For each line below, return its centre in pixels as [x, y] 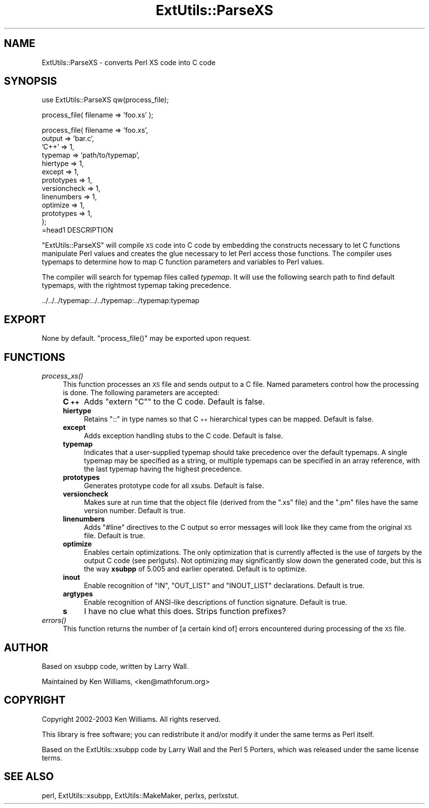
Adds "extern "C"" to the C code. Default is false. [174, 402]
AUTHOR [26, 647]
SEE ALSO [29, 777]
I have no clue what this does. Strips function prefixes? [185, 611]
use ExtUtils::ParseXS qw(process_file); [105, 100]
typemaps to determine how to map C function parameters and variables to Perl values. [183, 262]
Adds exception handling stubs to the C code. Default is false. [183, 436]
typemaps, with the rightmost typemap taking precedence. [136, 285]
